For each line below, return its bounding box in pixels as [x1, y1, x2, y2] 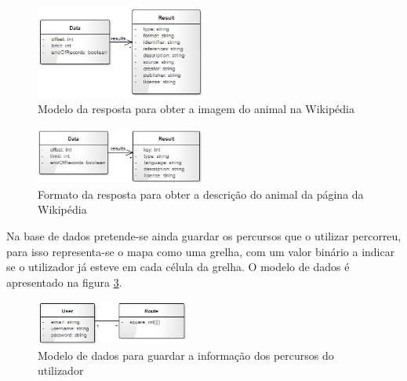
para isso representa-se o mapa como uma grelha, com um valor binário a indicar [6, 243, 395, 259]
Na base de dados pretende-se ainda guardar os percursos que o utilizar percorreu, [6, 228, 402, 244]
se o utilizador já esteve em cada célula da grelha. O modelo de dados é [6, 258, 350, 275]
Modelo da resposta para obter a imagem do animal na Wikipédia [38, 101, 354, 117]
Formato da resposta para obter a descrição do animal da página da [38, 185, 364, 202]
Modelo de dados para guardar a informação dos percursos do [38, 346, 334, 363]
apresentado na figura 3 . [6, 273, 122, 290]
